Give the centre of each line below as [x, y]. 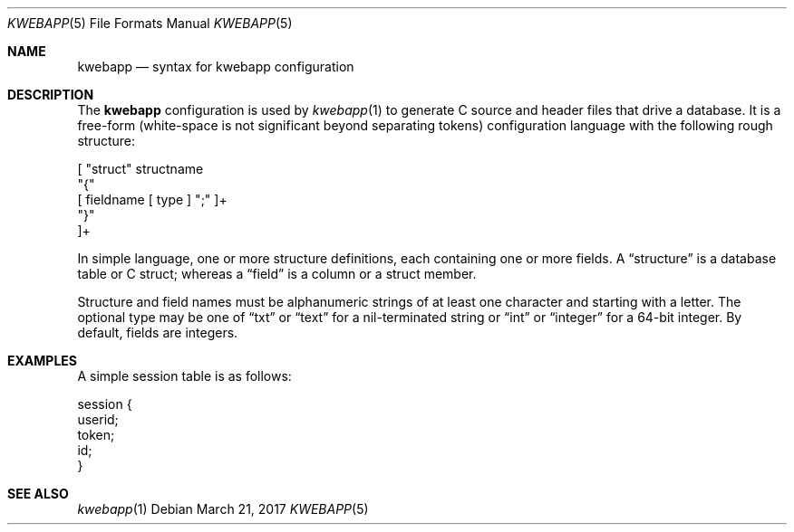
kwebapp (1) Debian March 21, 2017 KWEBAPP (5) [223, 509]
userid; [98, 419]
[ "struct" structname [140, 169]
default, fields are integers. [158, 332]
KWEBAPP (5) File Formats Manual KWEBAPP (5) [150, 23]
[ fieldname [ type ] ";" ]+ [152, 199]
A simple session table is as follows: [184, 376]
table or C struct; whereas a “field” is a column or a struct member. [277, 274]
